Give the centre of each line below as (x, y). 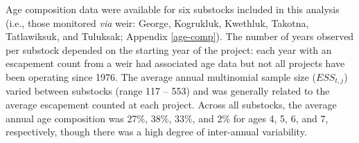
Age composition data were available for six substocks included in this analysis (173, 9)
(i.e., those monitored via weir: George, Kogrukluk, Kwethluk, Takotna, (157, 22)
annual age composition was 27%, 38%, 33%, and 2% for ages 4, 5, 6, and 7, (167, 118)
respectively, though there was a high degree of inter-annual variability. (156, 132)
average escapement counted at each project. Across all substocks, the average (171, 105)
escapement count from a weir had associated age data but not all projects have (175, 63)
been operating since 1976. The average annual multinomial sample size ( (161, 76)
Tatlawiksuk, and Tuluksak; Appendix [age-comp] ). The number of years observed (180, 36)
